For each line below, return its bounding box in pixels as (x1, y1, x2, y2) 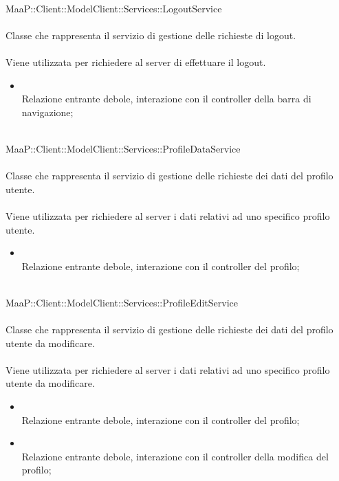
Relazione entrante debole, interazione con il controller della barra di (21, 91, 311, 106)
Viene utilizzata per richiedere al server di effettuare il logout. (6, 54, 266, 69)
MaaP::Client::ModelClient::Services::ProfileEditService (6, 295, 239, 309)
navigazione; (21, 104, 74, 119)
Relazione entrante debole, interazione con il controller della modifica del (21, 449, 329, 463)
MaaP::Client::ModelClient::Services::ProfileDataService (6, 141, 241, 155)
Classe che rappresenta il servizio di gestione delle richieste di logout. (6, 27, 296, 42)
